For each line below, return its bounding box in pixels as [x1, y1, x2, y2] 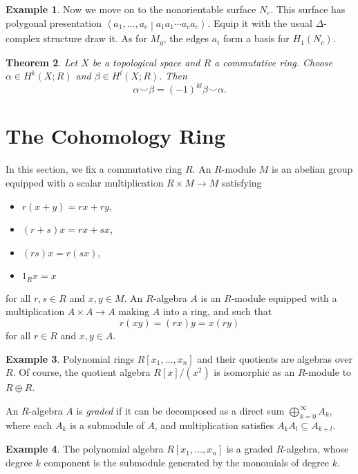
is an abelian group [272, 162, 353, 176]
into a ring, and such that [162, 304, 272, 319]
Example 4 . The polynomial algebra [6, 442, 164, 456]
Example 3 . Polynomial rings [6, 351, 135, 366]
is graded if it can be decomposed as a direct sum [76, 403, 285, 417]
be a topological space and [92, 55, 200, 69]
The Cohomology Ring [6, 122, 225, 150]
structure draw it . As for [43, 31, 147, 46]
